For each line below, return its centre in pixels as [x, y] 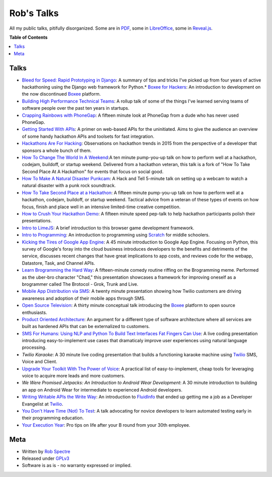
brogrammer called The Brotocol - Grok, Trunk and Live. [80, 284]
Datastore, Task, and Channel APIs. [58, 263]
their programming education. [53, 418]
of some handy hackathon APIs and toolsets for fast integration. [88, 136]
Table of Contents [28, 37]
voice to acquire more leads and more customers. [74, 376]
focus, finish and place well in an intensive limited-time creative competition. [101, 207]
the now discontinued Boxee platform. [61, 94]
